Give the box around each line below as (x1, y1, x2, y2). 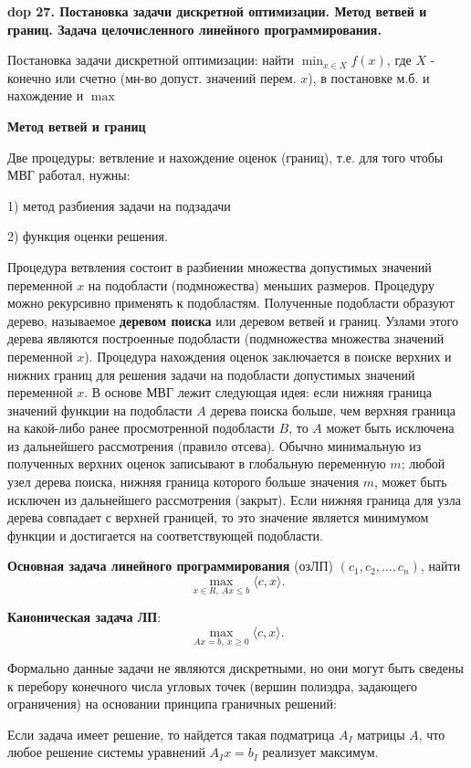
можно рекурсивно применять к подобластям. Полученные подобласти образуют (7, 293, 455, 312)
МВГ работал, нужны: (7, 165, 131, 184)
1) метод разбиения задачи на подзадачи (7, 195, 231, 215)
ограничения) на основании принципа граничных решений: (7, 694, 337, 713)
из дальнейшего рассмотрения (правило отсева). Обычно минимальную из (7, 436, 422, 455)
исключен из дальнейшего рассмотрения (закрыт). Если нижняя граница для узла (7, 489, 461, 509)
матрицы (357, 724, 405, 743)
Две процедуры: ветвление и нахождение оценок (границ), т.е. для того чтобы (7, 147, 444, 166)
